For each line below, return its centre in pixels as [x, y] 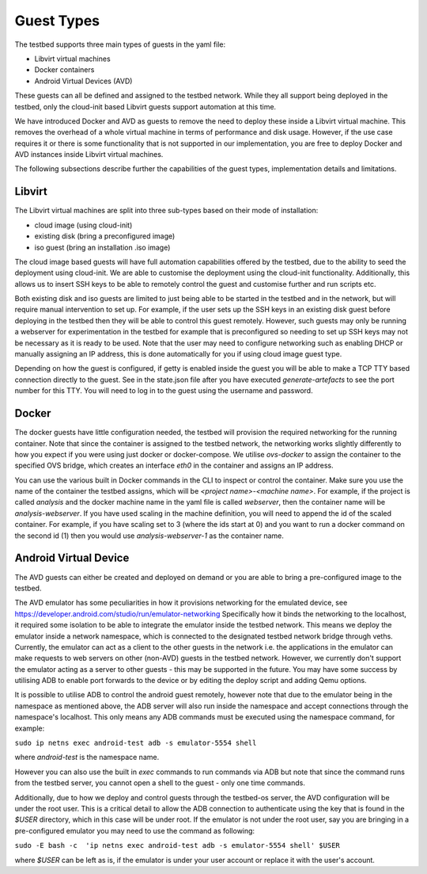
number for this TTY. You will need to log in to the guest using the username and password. [164, 391]
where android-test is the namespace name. [87, 758]
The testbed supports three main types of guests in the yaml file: [120, 44]
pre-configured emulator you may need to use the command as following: [135, 830]
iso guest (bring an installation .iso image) [102, 247]
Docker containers [64, 70]
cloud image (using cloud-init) [83, 225]
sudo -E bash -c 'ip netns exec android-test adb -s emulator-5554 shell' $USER [177, 845]
